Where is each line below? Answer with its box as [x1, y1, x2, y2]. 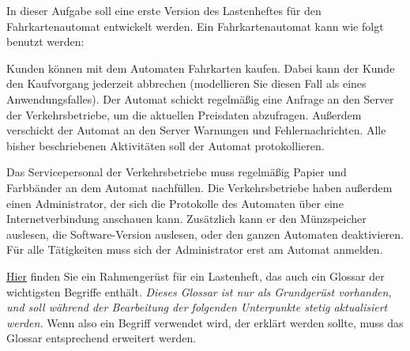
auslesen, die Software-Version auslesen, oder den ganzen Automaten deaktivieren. [6, 225, 404, 242]
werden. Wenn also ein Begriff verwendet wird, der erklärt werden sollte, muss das [6, 314, 404, 330]
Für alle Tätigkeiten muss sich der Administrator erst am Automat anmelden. [6, 241, 383, 258]
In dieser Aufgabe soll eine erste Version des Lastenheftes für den [6, 2, 322, 18]
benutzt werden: [6, 33, 85, 50]
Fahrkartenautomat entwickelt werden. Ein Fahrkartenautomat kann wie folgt [6, 17, 384, 34]
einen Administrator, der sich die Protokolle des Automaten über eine [6, 194, 344, 211]
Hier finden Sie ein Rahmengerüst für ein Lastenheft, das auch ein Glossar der [6, 267, 385, 284]
